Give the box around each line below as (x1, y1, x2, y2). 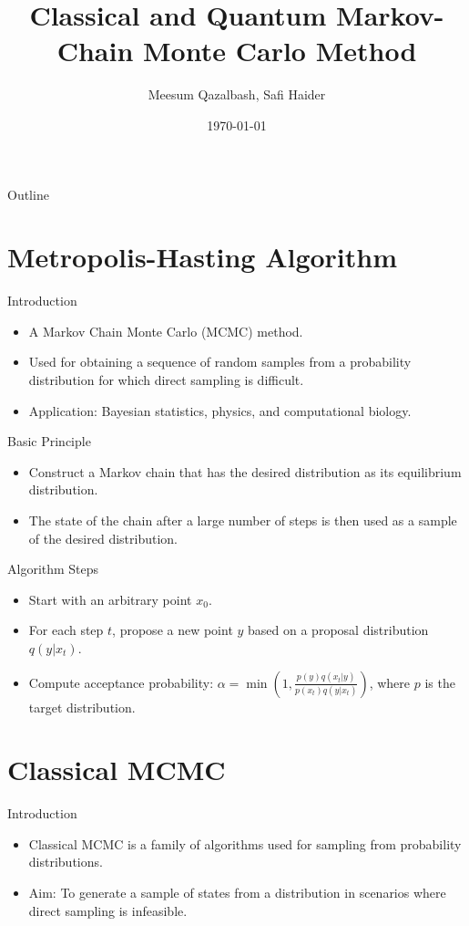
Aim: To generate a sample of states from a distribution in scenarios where (28, 883, 446, 902)
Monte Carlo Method (143, 32, 417, 69)
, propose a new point (112, 620, 233, 640)
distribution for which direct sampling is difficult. (28, 370, 304, 389)
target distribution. (28, 697, 136, 716)
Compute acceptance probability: (28, 672, 214, 692)
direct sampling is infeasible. (28, 900, 188, 920)
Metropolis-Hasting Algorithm (7, 238, 398, 276)
